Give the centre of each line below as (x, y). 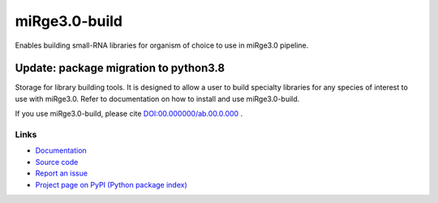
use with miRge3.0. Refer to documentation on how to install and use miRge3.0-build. (157, 99)
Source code (57, 162)
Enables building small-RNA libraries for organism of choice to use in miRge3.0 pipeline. (162, 45)
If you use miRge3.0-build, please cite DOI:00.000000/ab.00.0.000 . (129, 114)
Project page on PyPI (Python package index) (112, 184)
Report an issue (62, 173)
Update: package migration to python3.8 (120, 68)
